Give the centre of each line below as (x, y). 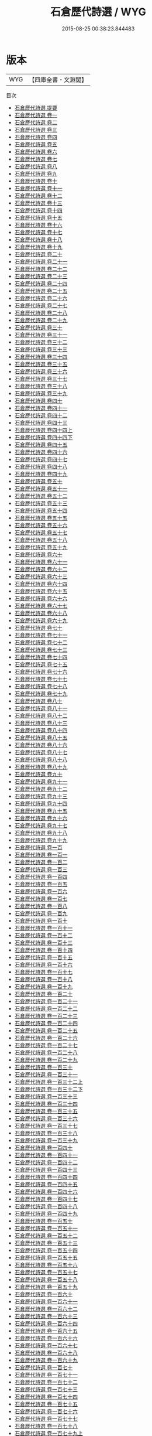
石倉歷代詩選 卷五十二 (41, 496)
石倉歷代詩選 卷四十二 (41, 415)
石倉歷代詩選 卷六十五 (41, 591)
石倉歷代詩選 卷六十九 (41, 620)
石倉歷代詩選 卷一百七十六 (46, 1411)
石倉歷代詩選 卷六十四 (41, 584)
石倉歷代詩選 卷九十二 (41, 789)
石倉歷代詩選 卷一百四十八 (46, 1206)
